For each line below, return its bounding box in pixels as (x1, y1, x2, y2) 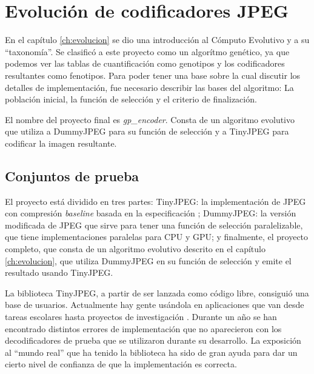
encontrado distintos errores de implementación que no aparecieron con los (5, 322, 282, 335)
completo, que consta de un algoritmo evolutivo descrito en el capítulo (5, 242, 266, 255)
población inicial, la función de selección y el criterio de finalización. (5, 93, 257, 105)
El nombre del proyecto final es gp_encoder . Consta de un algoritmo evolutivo (5, 113, 295, 125)
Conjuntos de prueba (5, 166, 139, 185)
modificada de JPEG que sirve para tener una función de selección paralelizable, (5, 218, 303, 231)
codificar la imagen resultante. (5, 136, 117, 149)
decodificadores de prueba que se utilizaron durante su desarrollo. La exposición (5, 334, 301, 347)
